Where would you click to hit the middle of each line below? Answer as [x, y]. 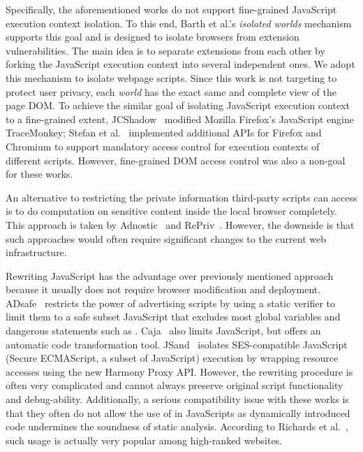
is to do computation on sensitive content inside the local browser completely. [171, 211]
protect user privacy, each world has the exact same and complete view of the [171, 91]
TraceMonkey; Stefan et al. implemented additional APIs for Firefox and [164, 133]
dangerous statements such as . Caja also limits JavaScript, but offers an [163, 331]
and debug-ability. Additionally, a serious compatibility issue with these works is [177, 399]
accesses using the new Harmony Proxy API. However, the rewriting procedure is [179, 371]
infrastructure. [36, 252]
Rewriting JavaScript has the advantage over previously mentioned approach [170, 275]
